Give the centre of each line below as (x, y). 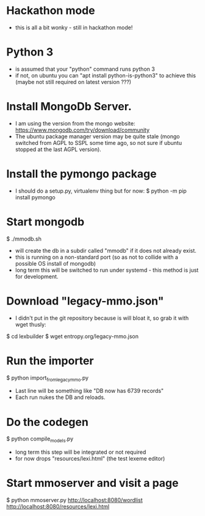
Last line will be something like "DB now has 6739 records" (89, 391)
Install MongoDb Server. (69, 107)
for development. (37, 276)
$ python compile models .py (40, 440)
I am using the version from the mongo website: (75, 123)
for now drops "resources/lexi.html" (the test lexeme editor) (90, 459)
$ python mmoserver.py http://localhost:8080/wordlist (74, 500)
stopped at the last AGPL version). (58, 149)
